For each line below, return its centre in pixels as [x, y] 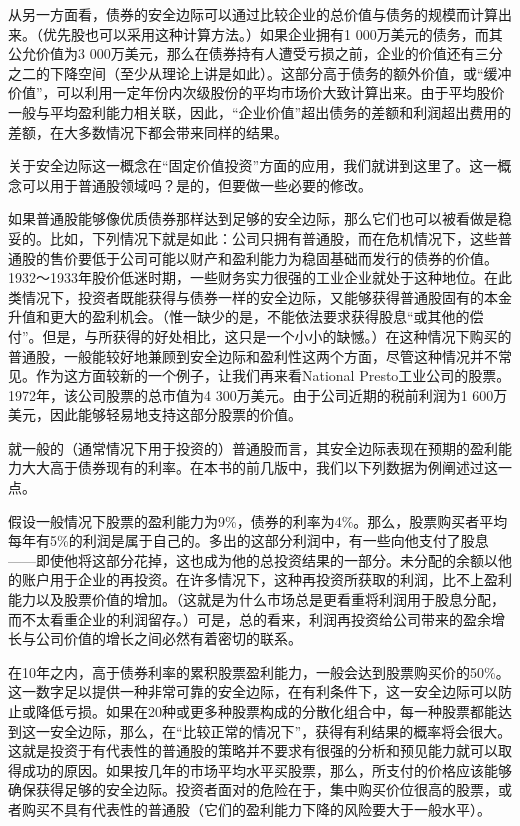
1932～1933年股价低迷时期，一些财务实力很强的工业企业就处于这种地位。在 [253, 277]
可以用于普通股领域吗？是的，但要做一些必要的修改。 [196, 184]
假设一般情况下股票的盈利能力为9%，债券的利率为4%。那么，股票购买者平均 [258, 520]
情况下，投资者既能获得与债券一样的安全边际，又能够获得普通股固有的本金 [266, 296]
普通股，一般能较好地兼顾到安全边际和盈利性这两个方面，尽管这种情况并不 [253, 355]
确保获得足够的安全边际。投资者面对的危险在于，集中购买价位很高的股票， [253, 789]
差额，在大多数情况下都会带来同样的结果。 [148, 131]
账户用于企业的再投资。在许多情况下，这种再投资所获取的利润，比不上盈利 [266, 579]
